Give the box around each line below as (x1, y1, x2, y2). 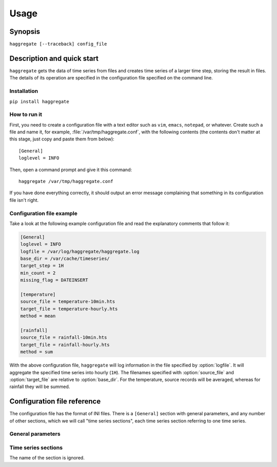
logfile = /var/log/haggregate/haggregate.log (20, 249, 140, 254)
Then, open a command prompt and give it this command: (9, 167, 132, 173)
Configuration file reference (9, 397, 101, 406)
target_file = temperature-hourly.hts (20, 306, 118, 312)
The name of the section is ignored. (9, 455, 85, 461)
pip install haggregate (9, 98, 69, 105)
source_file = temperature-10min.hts (20, 299, 115, 304)
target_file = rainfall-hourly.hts (20, 341, 110, 348)
